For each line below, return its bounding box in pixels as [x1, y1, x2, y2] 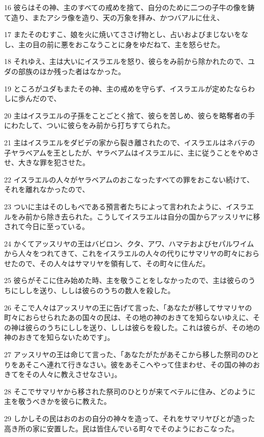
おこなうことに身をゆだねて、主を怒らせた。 [75, 39, 225, 49]
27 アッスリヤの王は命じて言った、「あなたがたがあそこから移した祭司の [4, 349, 245, 360]
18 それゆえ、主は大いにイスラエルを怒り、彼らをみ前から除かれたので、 [4, 56, 248, 67]
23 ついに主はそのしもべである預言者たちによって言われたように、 [4, 201, 226, 211]
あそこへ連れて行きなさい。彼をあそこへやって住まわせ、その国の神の [18, 359, 253, 369]
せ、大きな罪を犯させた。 [4, 157, 90, 168]
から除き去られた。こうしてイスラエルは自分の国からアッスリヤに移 [32, 211, 260, 222]
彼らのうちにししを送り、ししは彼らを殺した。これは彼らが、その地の [25, 322, 260, 332]
